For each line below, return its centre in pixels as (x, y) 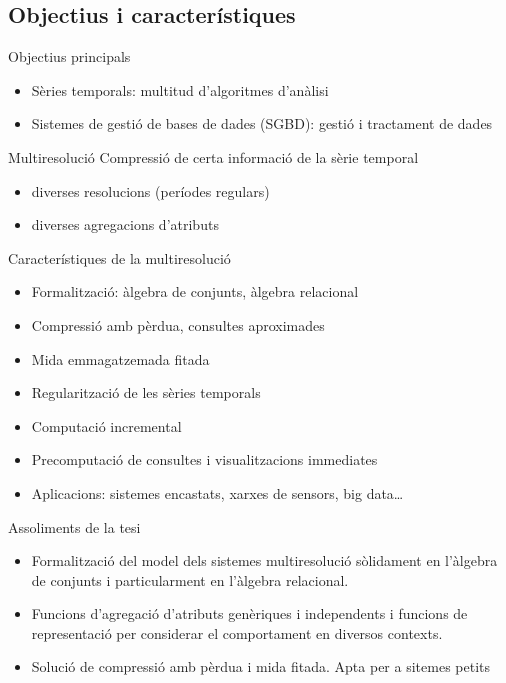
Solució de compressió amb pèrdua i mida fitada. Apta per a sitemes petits (261, 666)
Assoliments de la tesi (74, 526)
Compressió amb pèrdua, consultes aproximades (178, 324)
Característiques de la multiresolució (119, 257)
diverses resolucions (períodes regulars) (150, 190)
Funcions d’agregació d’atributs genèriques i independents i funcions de (249, 613)
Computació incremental (106, 425)
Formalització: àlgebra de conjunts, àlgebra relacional (195, 291)
